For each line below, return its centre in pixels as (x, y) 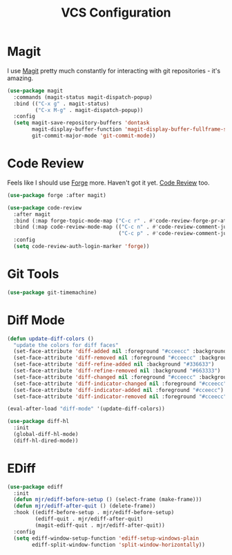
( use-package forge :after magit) (57, 195)
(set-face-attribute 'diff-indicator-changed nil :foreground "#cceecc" (120, 384)
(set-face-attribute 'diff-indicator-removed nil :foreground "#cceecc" (120, 396)
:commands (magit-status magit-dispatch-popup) (83, 97)
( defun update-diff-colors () (51, 339)
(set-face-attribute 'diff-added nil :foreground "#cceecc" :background (120, 351)
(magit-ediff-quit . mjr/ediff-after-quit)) (100, 525)
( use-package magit (35, 91)
